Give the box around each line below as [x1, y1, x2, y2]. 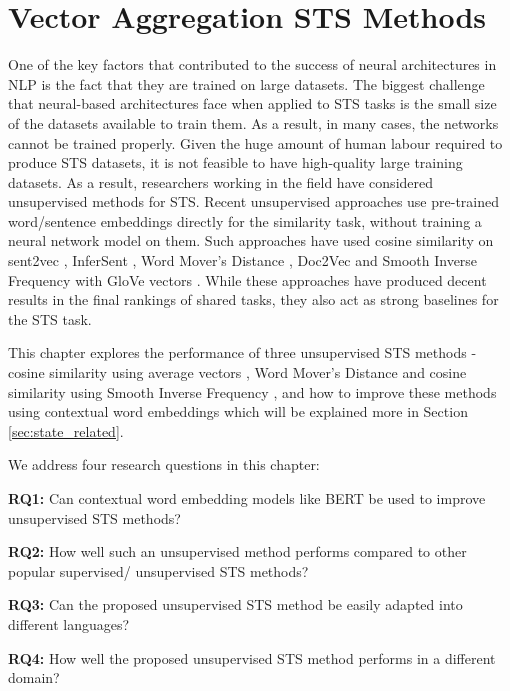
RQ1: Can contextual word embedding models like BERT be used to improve [8, 488, 486, 508]
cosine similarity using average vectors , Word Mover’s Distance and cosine [8, 362, 467, 383]
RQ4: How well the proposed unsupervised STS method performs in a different [8, 647, 496, 668]
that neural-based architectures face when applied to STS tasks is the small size [8, 93, 497, 114]
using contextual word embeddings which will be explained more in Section [8, 401, 468, 422]
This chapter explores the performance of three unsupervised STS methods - [8, 342, 477, 363]
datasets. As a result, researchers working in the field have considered [8, 171, 434, 192]
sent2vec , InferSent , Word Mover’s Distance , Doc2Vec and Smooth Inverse [8, 250, 478, 271]
